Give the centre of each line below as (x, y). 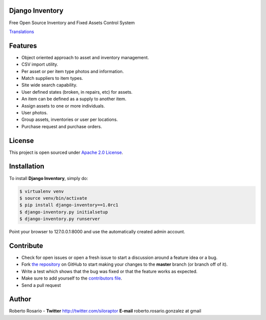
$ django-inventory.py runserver (60, 219)
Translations (22, 32)
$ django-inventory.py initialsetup (64, 212)
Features (23, 46)
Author (20, 299)
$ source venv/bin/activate (53, 198)
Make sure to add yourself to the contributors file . (72, 278)
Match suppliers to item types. (52, 78)
